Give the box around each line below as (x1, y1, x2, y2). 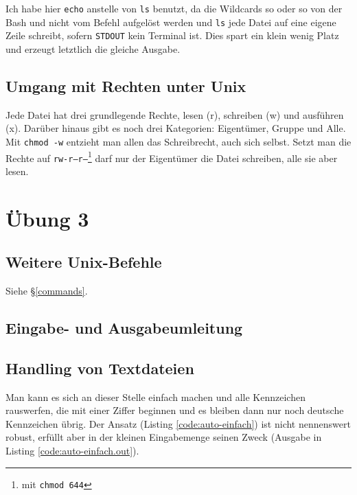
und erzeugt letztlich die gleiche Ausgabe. (5, 41, 181, 56)
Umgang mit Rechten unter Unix (5, 75, 246, 96)
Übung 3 (5, 204, 89, 232)
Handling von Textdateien (5, 357, 194, 378)
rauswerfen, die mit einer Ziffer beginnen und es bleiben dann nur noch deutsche (5, 403, 344, 417)
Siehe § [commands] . (5, 284, 88, 298)
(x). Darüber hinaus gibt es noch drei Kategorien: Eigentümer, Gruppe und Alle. (5, 121, 346, 135)
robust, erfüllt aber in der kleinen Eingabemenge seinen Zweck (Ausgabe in (5, 430, 322, 444)
